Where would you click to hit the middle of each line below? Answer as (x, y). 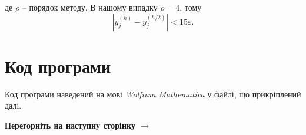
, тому (191, 7)
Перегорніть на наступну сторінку (70, 125)
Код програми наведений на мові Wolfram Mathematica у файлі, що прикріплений (153, 94)
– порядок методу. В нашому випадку (90, 7)
